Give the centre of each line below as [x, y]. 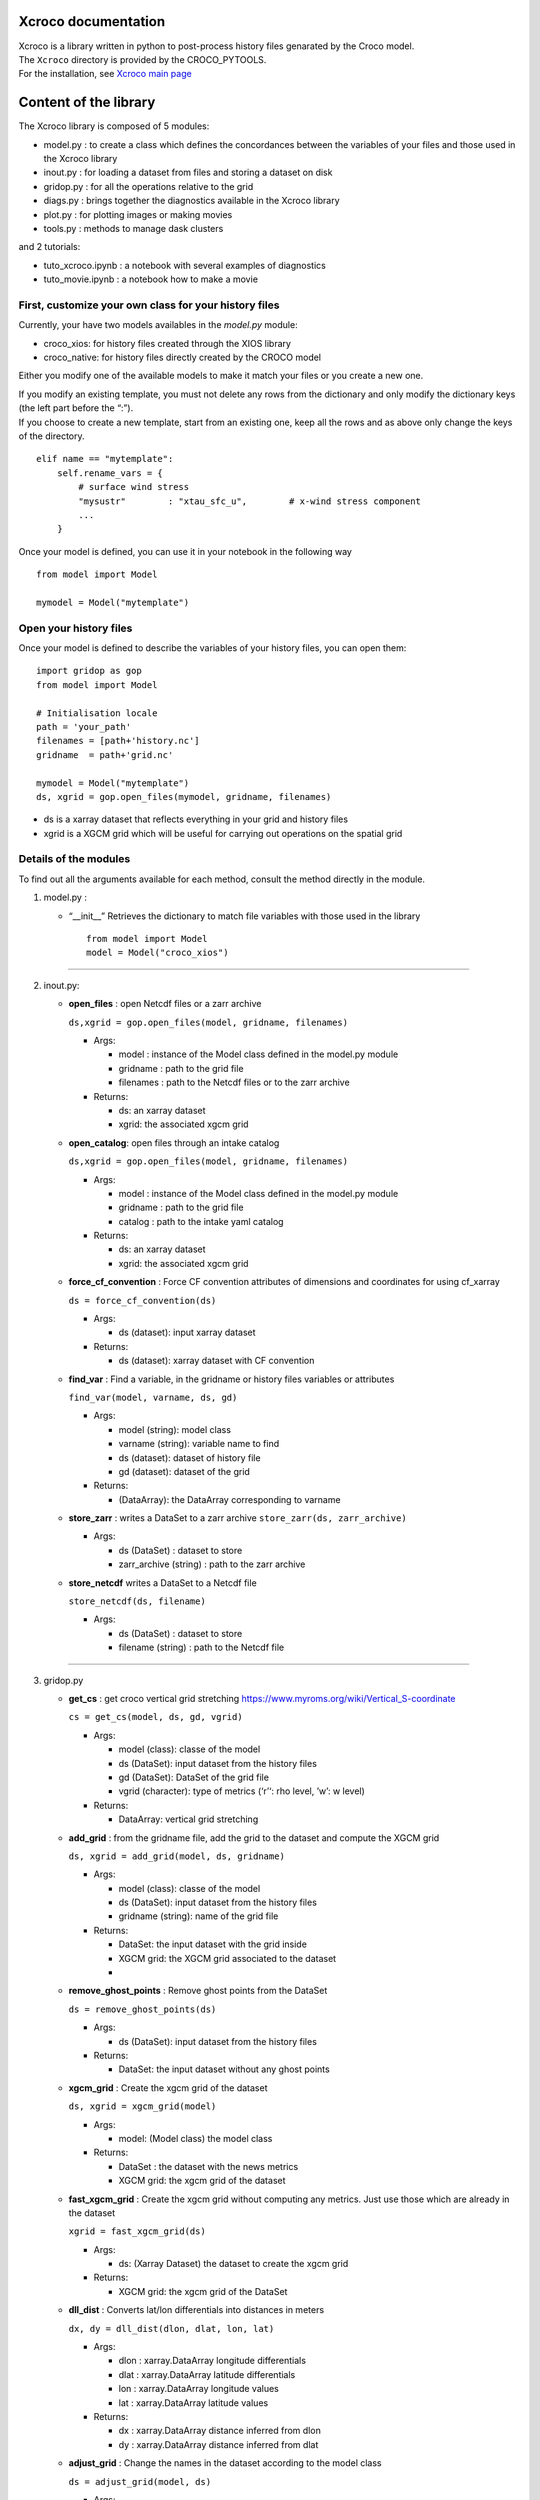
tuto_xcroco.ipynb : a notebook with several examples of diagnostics [185, 265]
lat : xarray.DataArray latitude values [193, 2402]
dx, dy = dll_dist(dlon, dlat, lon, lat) [171, 2328]
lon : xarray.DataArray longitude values [198, 2389]
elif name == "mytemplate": [105, 459]
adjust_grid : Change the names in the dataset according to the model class [225, 2463]
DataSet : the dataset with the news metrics [208, 2166]
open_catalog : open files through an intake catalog [174, 1142]
